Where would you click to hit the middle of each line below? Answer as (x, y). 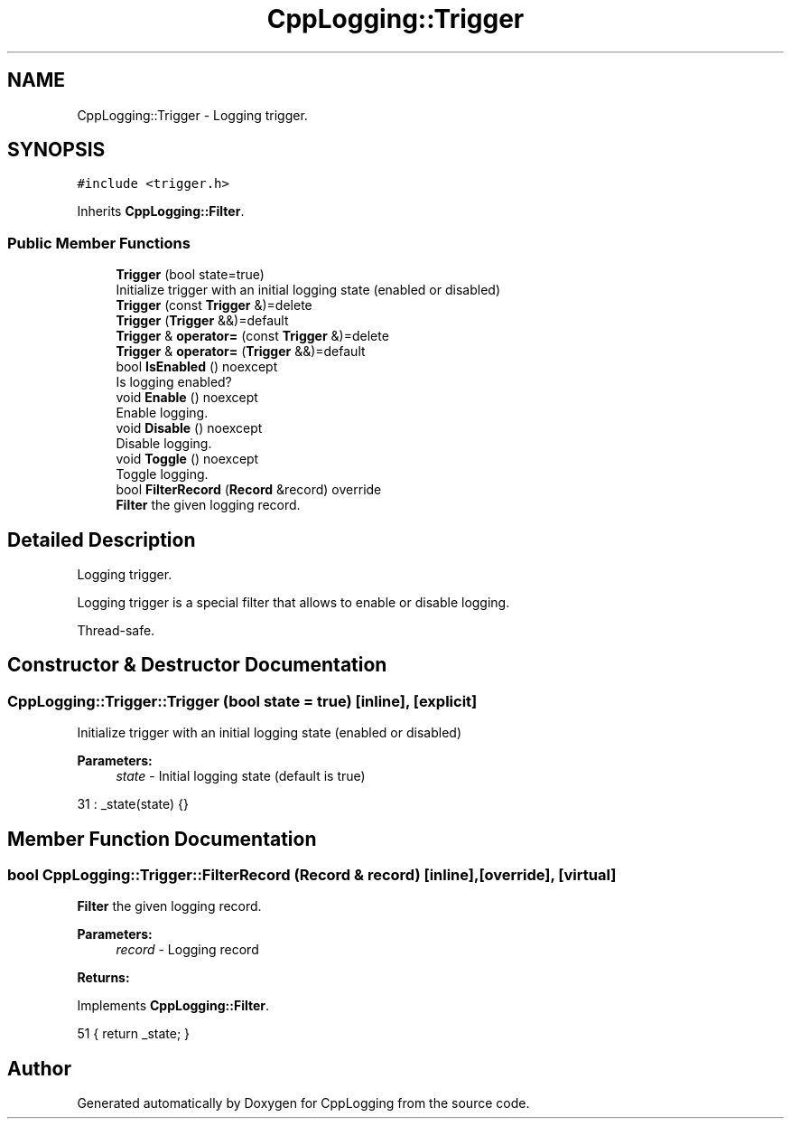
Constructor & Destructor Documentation (197, 665)
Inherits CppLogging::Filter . (161, 211)
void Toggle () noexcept (187, 459)
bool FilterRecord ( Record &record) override (249, 490)
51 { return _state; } (134, 1034)
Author (39, 1068)
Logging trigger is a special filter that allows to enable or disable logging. (293, 603)
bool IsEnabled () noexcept (197, 367)
